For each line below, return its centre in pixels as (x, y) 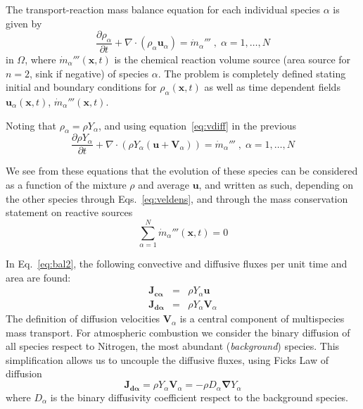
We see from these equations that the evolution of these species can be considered (182, 171)
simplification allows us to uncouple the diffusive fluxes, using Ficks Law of (167, 359)
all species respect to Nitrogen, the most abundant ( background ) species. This (173, 346)
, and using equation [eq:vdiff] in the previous (198, 125)
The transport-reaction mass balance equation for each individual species (163, 9)
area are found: (38, 277)
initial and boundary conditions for (81, 87)
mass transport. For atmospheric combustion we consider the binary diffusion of (178, 332)
